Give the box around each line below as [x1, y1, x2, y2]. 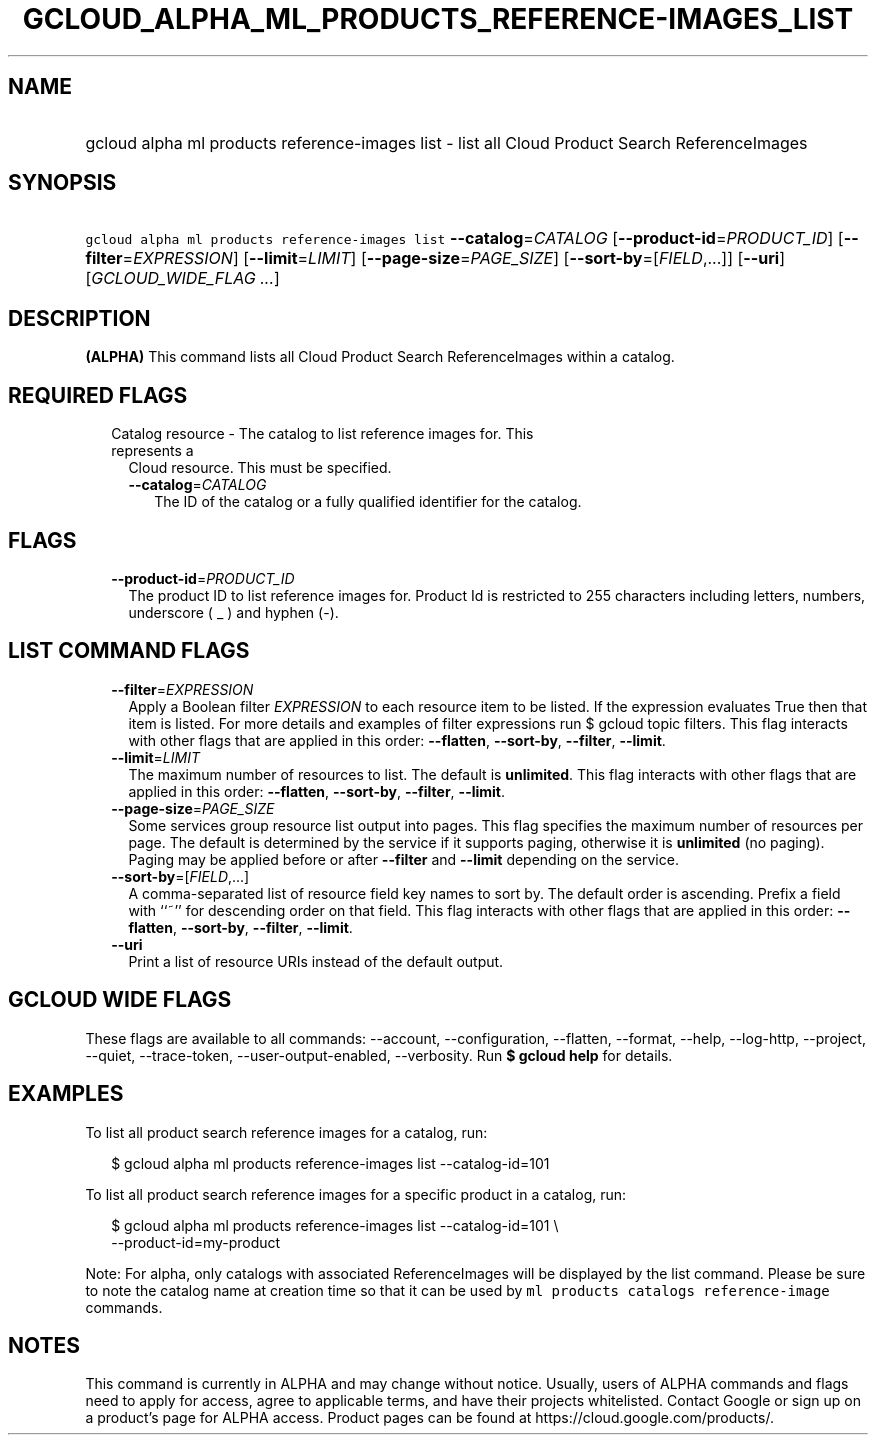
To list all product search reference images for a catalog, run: [85, 1123, 488, 1141]
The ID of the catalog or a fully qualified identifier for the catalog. [154, 493, 582, 511]
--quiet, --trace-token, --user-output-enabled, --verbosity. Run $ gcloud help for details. [85, 1046, 673, 1064]
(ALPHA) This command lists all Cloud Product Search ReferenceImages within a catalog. [85, 348, 675, 366]
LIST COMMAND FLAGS [8, 638, 250, 664]
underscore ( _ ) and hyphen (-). [128, 603, 339, 621]
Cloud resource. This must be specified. [128, 459, 392, 477]
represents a [111, 442, 194, 460]
